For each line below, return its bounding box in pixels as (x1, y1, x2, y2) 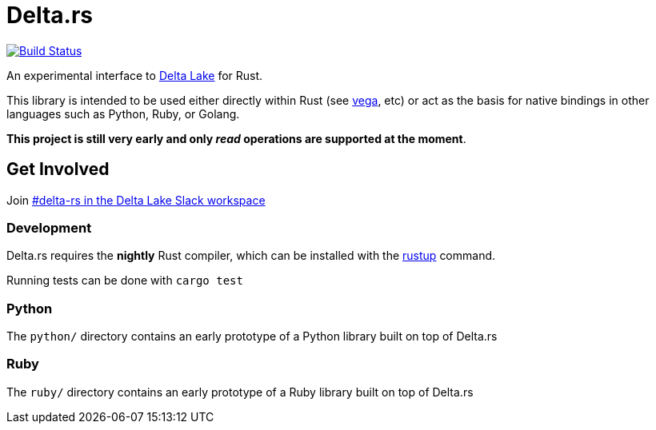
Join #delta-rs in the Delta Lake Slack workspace (6, 193, 266, 207)
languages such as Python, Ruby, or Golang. (6, 106, 240, 121)
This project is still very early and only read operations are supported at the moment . (6, 131, 466, 145)
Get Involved (6, 159, 110, 180)
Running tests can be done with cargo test (6, 273, 243, 288)
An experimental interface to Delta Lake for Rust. (6, 68, 263, 82)
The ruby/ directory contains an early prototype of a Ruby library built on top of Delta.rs (6, 384, 474, 399)
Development (6, 219, 92, 236)
